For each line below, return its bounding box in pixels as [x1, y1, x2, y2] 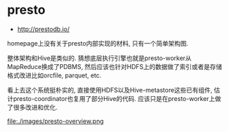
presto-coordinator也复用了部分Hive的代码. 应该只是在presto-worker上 [12, 94, 216, 102]
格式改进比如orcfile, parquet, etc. [7, 71, 102, 79]
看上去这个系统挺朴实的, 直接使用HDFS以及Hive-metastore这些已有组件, [7, 86, 213, 94]
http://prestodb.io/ [17, 25, 70, 33]
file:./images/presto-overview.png [7, 117, 104, 125]
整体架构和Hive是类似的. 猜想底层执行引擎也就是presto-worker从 [7, 54, 192, 62]
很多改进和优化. [12, 103, 58, 111]
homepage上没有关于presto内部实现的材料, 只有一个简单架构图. [7, 39, 189, 47]
